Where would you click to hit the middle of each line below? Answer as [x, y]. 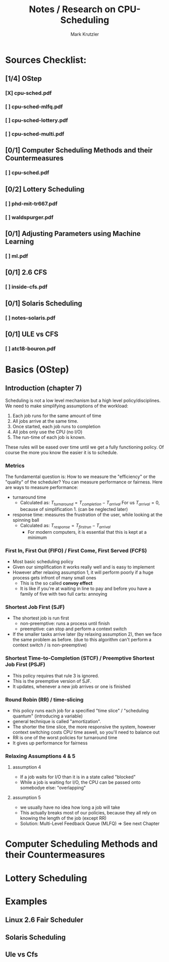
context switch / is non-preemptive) [50, 645]
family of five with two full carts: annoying [64, 594]
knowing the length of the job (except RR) [63, 818]
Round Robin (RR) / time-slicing [44, 700]
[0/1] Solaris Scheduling [44, 303]
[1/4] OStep [23, 79]
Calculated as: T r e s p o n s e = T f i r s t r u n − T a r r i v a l [65, 526]
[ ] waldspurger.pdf [30, 217]
